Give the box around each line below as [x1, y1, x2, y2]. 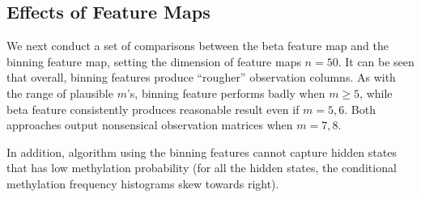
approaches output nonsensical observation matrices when [6, 116, 293, 133]
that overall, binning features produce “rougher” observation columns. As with [6, 69, 396, 86]
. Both [344, 100, 376, 117]
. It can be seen [338, 53, 415, 70]
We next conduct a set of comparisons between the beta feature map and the [6, 37, 389, 54]
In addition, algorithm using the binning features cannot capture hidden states [6, 143, 397, 160]
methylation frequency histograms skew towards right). [6, 175, 279, 192]
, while [359, 84, 393, 101]
